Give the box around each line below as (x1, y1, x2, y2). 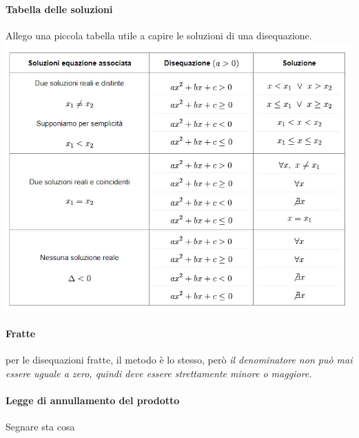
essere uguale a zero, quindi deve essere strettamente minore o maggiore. (6, 366, 312, 380)
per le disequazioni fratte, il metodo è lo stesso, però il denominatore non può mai (6, 352, 353, 366)
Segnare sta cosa (6, 419, 75, 433)
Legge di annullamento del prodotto (6, 392, 180, 407)
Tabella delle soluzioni (6, 1, 113, 16)
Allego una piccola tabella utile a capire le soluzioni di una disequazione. (6, 28, 312, 42)
